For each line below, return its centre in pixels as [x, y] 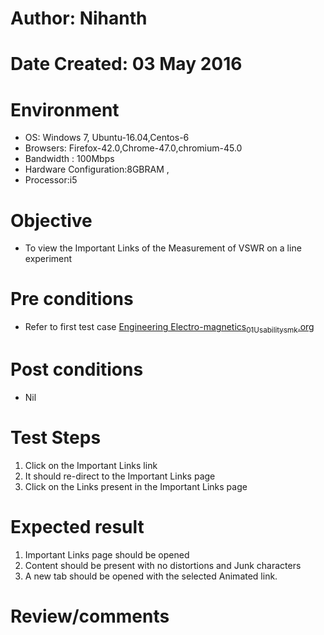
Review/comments [90, 616]
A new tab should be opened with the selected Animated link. [151, 576]
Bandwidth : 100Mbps [69, 159]
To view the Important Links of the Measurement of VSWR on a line [163, 248]
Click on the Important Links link [91, 465]
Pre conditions [72, 299]
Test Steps [56, 438]
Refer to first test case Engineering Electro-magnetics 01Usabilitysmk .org [169, 328]
